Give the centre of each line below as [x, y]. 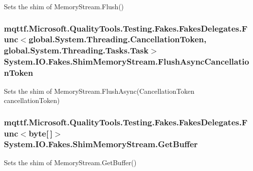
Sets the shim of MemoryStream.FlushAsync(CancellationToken [99, 91]
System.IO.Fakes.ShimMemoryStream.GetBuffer [101, 144]
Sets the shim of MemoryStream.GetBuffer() [70, 162]
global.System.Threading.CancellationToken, [117, 39]
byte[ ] [40, 133]
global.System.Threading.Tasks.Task [76, 50]
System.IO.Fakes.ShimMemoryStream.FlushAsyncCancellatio [126, 61]
